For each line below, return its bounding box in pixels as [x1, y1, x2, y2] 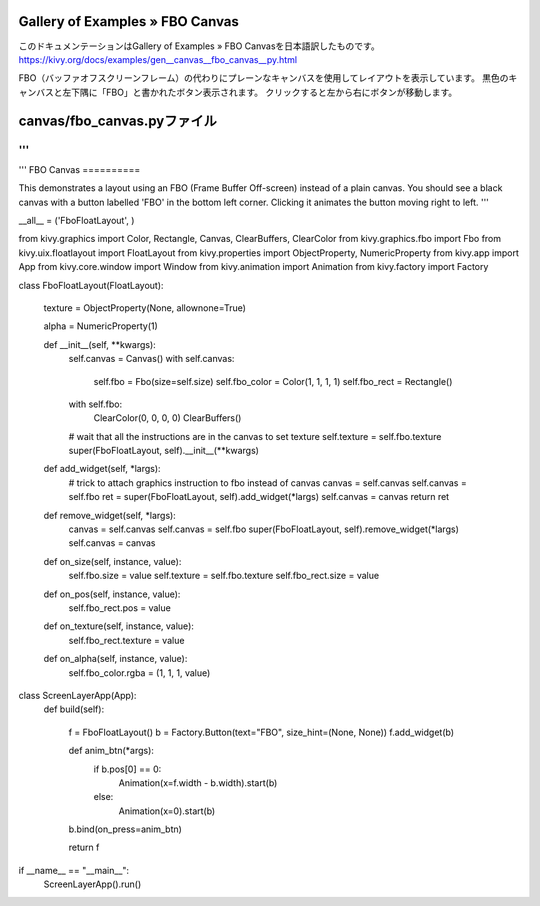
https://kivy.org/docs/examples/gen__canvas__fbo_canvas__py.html [18, 53, 298, 65]
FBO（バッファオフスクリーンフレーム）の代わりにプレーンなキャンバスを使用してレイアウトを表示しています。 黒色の [18, 72, 509, 84]
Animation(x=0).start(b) [118, 805, 216, 817]
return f [68, 841, 100, 854]
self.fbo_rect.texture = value [68, 634, 185, 646]
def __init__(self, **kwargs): [43, 338, 157, 350]
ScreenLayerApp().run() [43, 878, 142, 890]
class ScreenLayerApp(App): [18, 689, 137, 701]
